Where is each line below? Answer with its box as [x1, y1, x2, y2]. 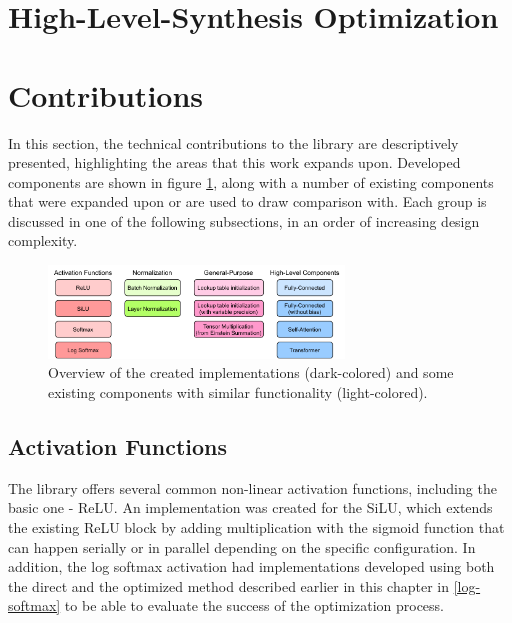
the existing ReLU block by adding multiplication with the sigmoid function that [8, 516, 505, 537]
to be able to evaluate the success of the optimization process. [64, 595, 445, 616]
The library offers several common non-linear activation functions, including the [8, 477, 497, 498]
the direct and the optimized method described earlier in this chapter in [8, 575, 449, 596]
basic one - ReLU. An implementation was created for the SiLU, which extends [8, 497, 493, 518]
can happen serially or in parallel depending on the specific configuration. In [8, 536, 476, 557]
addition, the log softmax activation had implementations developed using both [8, 556, 495, 577]
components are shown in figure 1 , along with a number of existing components [8, 171, 494, 192]
